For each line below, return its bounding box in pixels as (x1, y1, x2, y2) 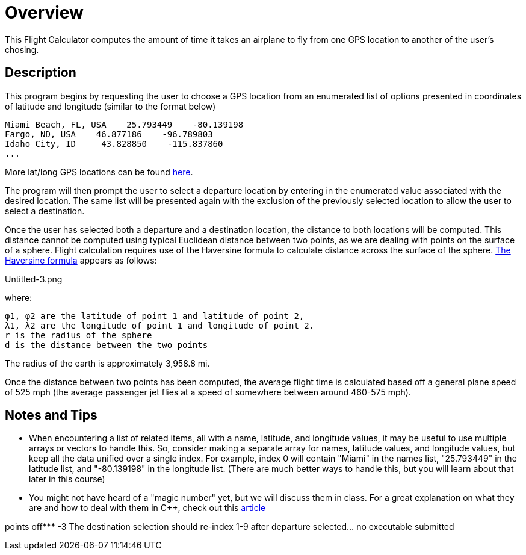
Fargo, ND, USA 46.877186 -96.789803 (5, 129, 213, 139)
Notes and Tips (5, 408, 97, 423)
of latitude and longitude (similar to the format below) (5, 101, 216, 111)
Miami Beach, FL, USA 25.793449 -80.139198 (5, 119, 244, 129)
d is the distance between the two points (5, 340, 208, 350)
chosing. (5, 44, 39, 55)
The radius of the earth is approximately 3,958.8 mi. (5, 358, 210, 368)
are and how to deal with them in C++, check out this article (29, 503, 266, 513)
